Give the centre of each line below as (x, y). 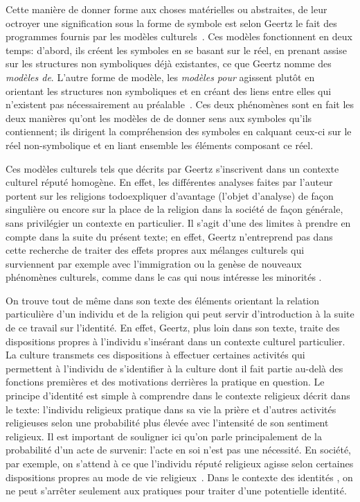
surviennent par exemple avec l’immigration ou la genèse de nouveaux (154, 263)
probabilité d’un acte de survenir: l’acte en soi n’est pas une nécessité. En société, (178, 450)
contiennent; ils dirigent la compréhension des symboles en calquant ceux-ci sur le (179, 131)
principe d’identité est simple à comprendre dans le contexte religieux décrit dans (178, 396)
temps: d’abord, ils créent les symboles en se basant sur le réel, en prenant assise (176, 50)
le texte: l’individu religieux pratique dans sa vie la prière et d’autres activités (171, 409)
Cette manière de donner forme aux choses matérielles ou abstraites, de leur (166, 9)
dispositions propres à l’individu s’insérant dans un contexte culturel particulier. (175, 341)
